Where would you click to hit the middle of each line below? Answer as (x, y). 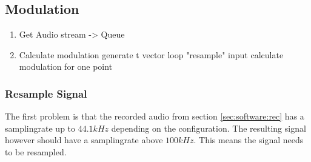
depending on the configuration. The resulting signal (209, 128)
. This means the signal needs (249, 140)
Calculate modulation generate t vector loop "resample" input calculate (151, 54)
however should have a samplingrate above (84, 140)
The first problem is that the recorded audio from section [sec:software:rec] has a (155, 116)
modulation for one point (66, 66)
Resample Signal (46, 93)
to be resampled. (36, 151)
